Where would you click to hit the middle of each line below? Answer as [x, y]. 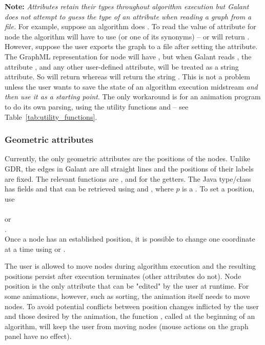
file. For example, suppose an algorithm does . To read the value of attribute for [130, 26]
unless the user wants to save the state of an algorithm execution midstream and [131, 86]
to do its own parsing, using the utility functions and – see [97, 106]
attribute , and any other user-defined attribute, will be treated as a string [122, 66]
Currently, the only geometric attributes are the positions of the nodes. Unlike [127, 158]
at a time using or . [35, 249]
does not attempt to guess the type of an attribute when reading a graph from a [128, 16]
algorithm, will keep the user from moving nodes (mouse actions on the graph [127, 326]
